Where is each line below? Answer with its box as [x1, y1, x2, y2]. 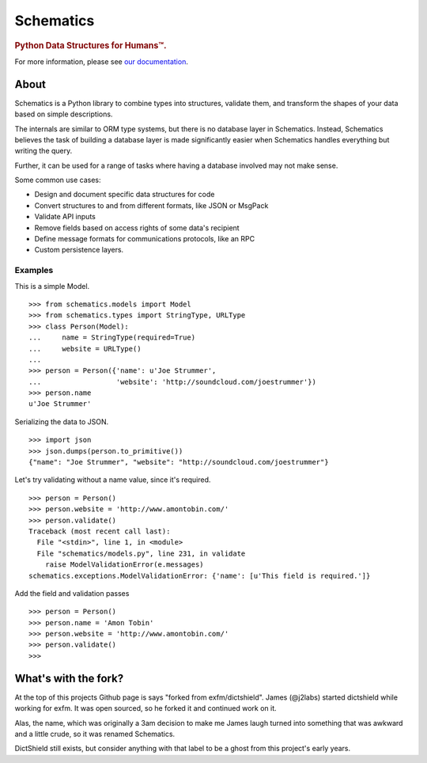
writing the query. [14, 146, 73, 156]
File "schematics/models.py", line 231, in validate [36, 549, 246, 558]
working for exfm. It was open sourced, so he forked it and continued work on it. [14, 704, 277, 713]
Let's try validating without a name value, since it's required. [14, 475, 211, 484]
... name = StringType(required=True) [28, 333, 196, 342]
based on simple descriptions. [14, 109, 113, 119]
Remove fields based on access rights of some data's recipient [34, 222, 240, 233]
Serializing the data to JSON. [14, 416, 109, 427]
